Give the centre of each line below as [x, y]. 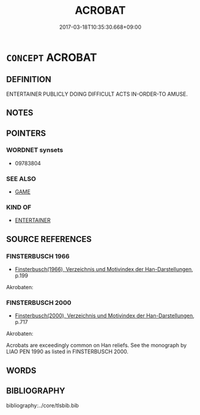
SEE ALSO [21, 178]
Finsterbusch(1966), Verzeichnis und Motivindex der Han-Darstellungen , [104, 269]
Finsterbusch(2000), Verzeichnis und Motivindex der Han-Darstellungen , [104, 316]
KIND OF [19, 207]
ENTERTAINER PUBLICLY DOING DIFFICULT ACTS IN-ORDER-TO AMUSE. [97, 94]
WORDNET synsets [35, 150]
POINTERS [26, 133]
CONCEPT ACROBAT [52, 57]
